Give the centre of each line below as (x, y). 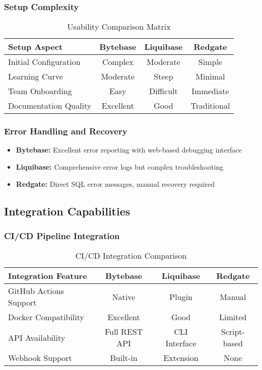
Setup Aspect (36, 47)
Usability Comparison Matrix (119, 27)
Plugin (181, 297)
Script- (233, 332)
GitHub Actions (36, 291)
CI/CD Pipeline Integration (62, 235)
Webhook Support (40, 358)
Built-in (124, 358)
